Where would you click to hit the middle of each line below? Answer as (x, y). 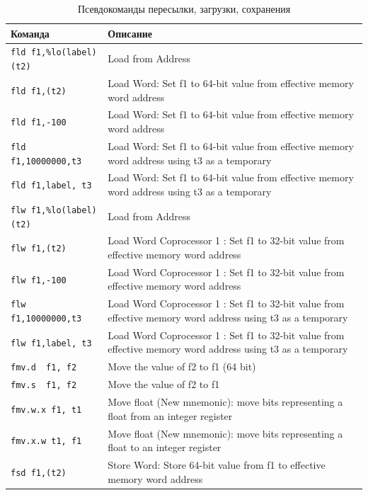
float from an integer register (170, 415)
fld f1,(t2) (39, 91)
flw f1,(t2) (39, 249)
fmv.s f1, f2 (44, 386)
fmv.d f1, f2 (44, 368)
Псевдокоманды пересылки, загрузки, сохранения (184, 8)
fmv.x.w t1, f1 (46, 442)
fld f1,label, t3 (51, 186)
